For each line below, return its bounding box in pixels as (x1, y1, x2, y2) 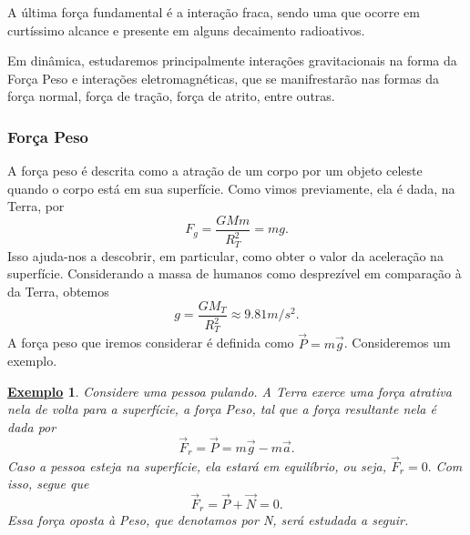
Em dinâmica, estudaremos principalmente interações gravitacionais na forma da (7, 51, 457, 70)
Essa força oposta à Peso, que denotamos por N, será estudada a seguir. (7, 510, 409, 530)
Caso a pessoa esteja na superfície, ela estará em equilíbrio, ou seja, (7, 456, 387, 475)
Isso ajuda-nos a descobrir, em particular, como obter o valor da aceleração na (7, 246, 444, 265)
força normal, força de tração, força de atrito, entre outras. (7, 86, 335, 106)
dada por (7, 418, 56, 437)
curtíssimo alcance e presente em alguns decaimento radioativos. (7, 20, 365, 39)
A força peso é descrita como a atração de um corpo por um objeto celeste (7, 161, 423, 180)
